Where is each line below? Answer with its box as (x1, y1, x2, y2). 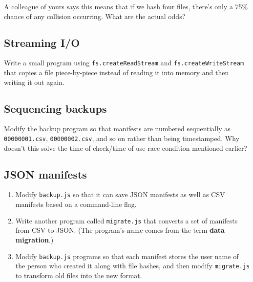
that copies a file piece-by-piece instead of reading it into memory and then (4, 67, 229, 78)
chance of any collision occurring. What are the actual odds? (4, 11, 186, 21)
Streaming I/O (4, 35, 80, 50)
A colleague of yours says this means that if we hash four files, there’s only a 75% (4, 1, 248, 11)
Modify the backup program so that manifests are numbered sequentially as (4, 123, 231, 134)
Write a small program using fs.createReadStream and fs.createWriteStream (4, 58, 244, 68)
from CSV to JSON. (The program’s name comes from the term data (15, 225, 225, 235)
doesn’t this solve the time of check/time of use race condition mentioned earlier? (4, 142, 248, 153)
